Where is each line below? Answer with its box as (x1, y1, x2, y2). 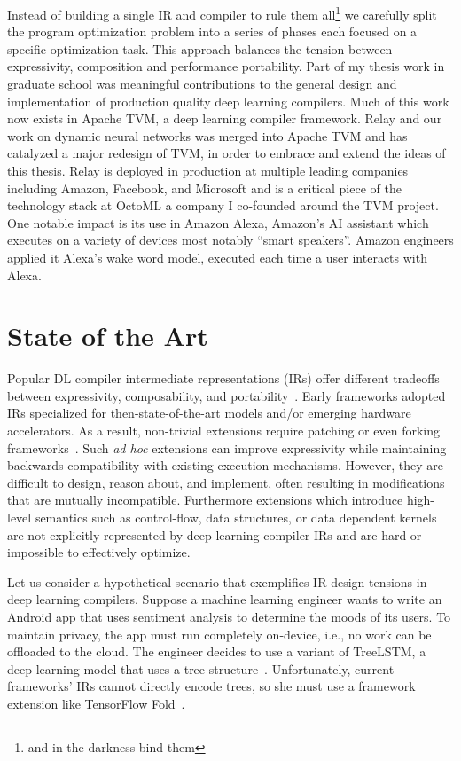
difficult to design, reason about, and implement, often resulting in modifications (7, 473, 445, 491)
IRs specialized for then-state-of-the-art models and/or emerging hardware (7, 404, 411, 422)
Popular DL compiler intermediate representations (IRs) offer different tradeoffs (7, 369, 440, 388)
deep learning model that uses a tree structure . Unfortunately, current (7, 659, 395, 678)
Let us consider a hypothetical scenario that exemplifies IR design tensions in (7, 572, 427, 591)
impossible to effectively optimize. (7, 543, 191, 561)
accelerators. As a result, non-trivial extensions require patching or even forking (7, 421, 440, 440)
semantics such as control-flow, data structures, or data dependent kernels (35, 508, 437, 527)
